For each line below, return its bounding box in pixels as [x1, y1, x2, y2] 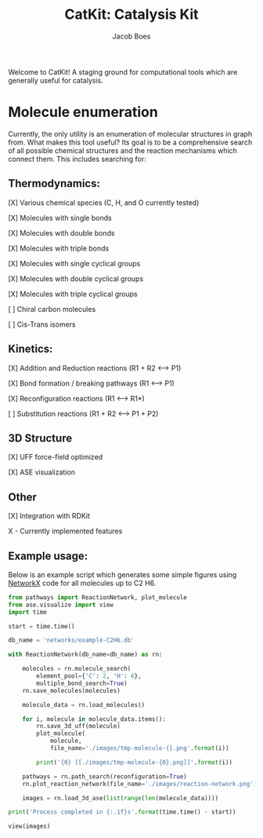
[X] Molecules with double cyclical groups [8, 273, 144, 284]
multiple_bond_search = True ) [36, 679, 128, 687]
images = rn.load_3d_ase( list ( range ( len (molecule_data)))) [22, 794, 219, 802]
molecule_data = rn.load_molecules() [22, 701, 146, 708]
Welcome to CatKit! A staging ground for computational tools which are [8, 67, 238, 76]
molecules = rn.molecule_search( [22, 665, 131, 673]
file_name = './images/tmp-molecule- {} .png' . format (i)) [49, 745, 229, 752]
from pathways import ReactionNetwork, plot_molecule [8, 593, 188, 602]
